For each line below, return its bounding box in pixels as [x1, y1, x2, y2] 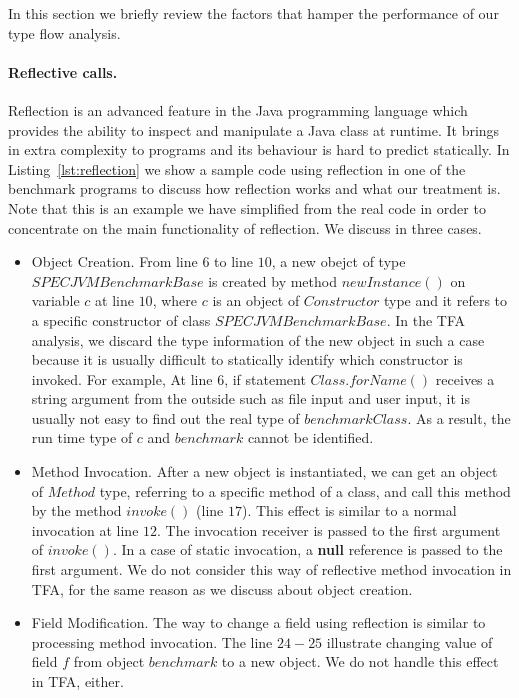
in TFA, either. [31, 671, 124, 692]
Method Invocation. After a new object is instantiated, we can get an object [31, 461, 498, 482]
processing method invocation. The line [31, 631, 273, 652]
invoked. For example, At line [31, 368, 213, 389]
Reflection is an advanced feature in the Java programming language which [8, 99, 468, 120]
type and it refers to [383, 290, 508, 311]
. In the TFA [386, 309, 465, 330]
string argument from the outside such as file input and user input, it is [31, 388, 470, 409]
